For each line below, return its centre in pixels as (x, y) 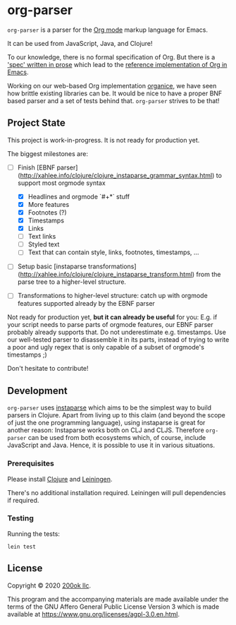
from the (209, 275)
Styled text (44, 244)
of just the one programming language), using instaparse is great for (106, 423)
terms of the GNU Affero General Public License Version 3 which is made (113, 607)
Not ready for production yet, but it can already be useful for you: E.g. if (112, 317)
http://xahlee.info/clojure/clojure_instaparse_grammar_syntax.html (116, 175)
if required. (23, 500)
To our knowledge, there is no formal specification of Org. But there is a (111, 57)
